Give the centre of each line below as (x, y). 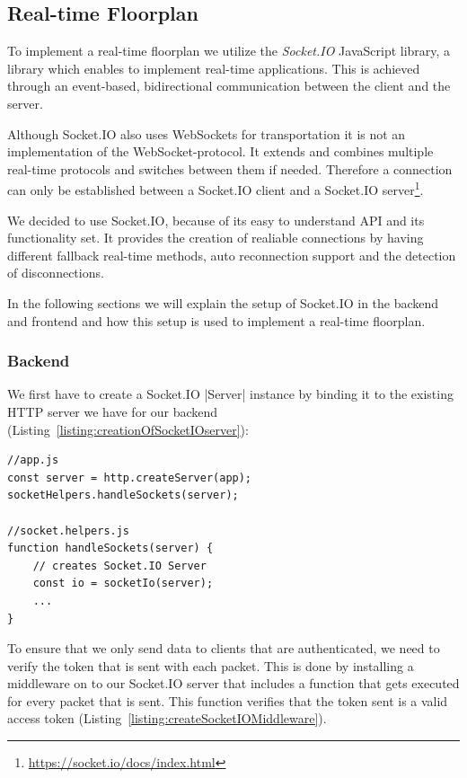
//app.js (33, 460)
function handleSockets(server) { (110, 548)
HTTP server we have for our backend (113, 411)
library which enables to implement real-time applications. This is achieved (214, 68)
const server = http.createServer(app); (130, 477)
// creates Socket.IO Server (119, 566)
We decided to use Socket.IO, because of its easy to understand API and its (216, 220)
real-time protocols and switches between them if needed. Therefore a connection (230, 168)
